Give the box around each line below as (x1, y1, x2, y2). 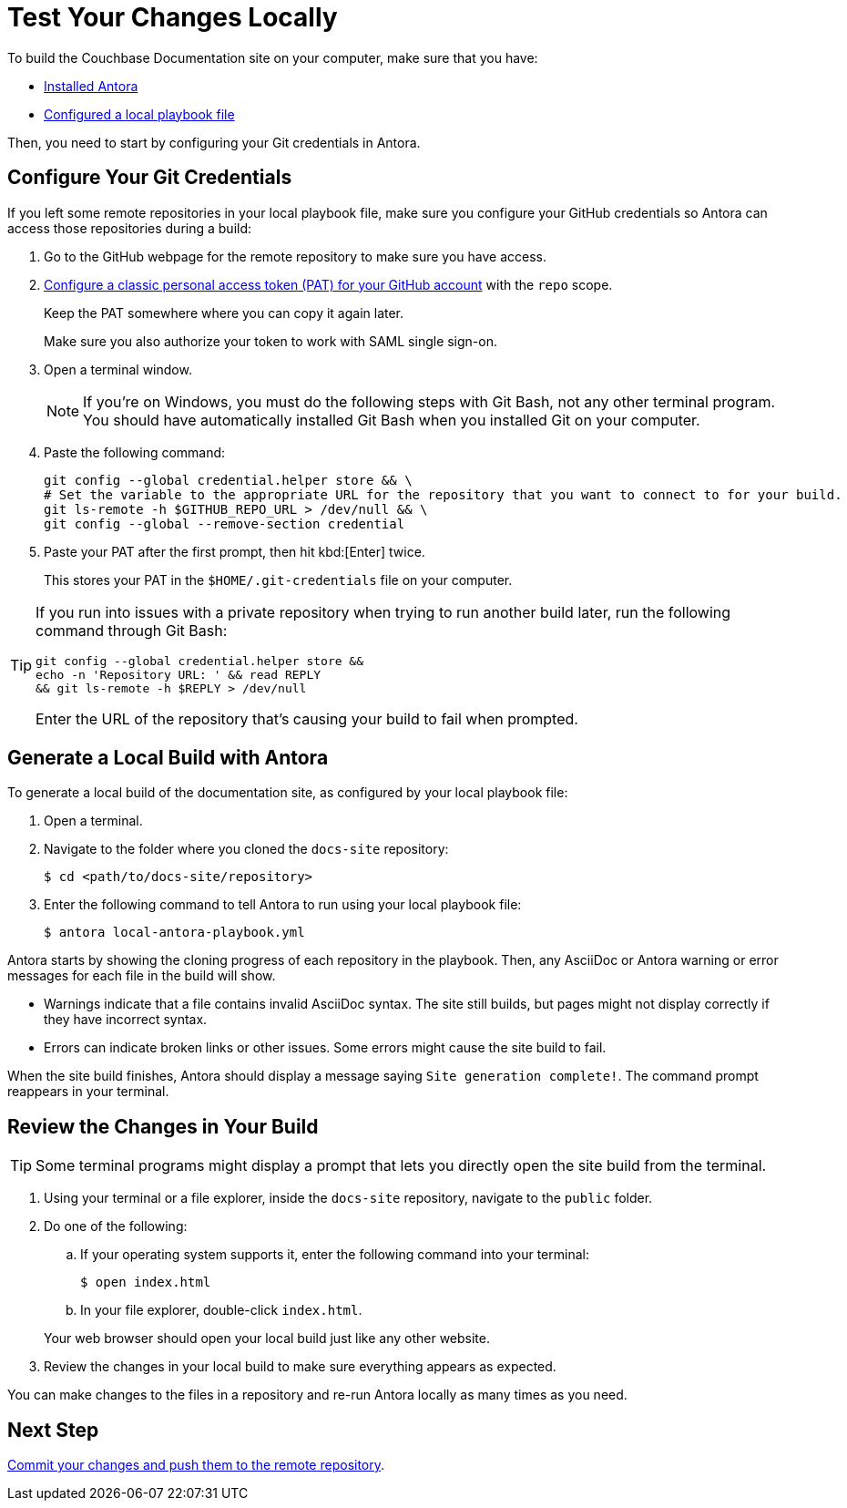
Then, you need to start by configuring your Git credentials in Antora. (7, 134, 421, 150)
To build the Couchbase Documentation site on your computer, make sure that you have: (7, 49, 538, 66)
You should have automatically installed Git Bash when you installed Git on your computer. (83, 410, 700, 429)
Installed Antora (44, 77, 138, 94)
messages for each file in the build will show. (7, 968, 276, 984)
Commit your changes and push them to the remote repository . (7, 1457, 385, 1473)
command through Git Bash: (36, 621, 228, 640)
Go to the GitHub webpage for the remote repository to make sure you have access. (44, 248, 546, 264)
